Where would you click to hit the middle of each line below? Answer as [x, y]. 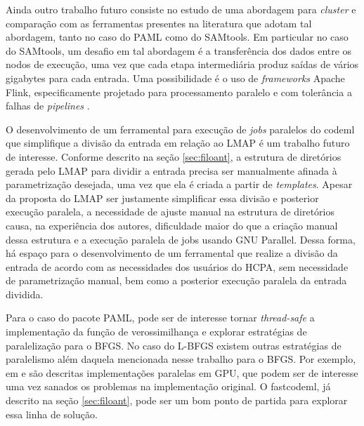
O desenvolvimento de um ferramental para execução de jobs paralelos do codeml [180, 129]
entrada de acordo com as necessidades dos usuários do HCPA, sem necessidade [177, 266]
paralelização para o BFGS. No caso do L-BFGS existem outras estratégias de [174, 345]
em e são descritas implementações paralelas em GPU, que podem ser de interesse [182, 372]
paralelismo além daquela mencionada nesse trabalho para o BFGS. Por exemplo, [181, 359]
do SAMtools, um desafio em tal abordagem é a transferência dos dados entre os [179, 50]
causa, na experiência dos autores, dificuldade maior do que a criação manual [172, 225]
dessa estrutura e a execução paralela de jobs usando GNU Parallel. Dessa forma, [181, 239]
